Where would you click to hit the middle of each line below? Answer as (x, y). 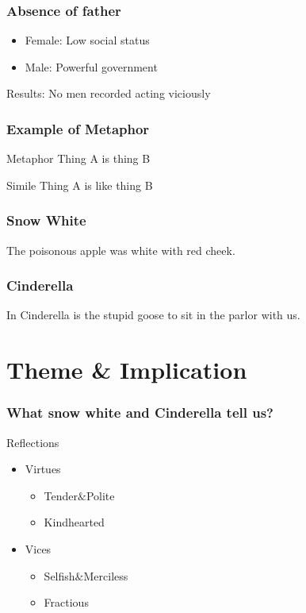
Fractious (66, 602)
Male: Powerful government (91, 66)
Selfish (59, 575)
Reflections (33, 442)
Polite (100, 495)
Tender (61, 495)
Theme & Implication (127, 370)
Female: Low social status (87, 40)
